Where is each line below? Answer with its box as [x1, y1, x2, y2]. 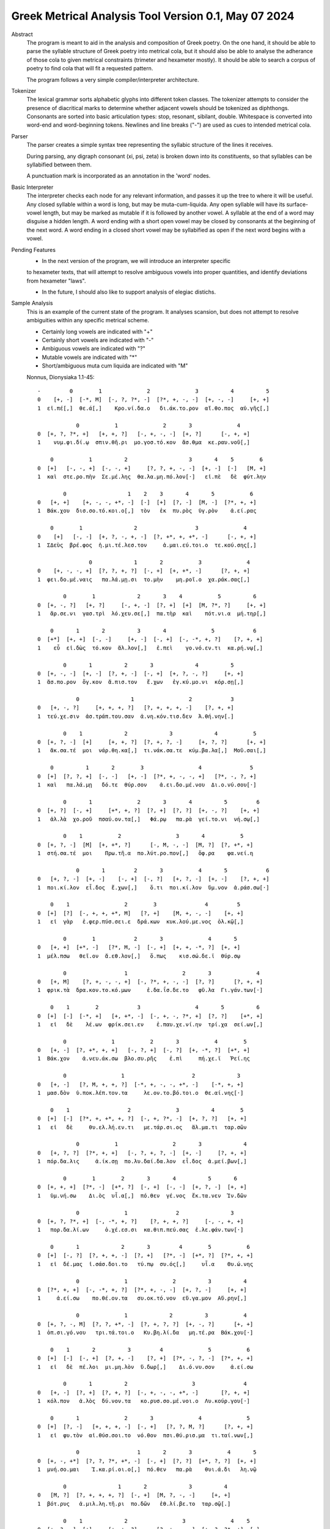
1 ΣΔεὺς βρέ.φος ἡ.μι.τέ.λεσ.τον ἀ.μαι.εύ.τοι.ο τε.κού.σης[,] [37, 542, 257, 549]
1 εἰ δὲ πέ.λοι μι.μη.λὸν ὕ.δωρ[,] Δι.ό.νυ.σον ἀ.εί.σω [37, 1363, 254, 1370]
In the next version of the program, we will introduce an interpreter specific [42, 257, 231, 264]
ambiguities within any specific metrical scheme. [26, 317, 150, 324]
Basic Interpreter [11, 183, 54, 191]
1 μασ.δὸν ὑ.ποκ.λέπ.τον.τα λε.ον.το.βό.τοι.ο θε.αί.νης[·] [37, 1089, 244, 1097]
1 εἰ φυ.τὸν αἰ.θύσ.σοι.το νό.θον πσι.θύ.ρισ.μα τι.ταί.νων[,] [37, 1432, 254, 1438]
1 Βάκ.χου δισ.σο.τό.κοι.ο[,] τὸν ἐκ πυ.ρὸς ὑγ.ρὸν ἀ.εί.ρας [37, 508, 257, 514]
